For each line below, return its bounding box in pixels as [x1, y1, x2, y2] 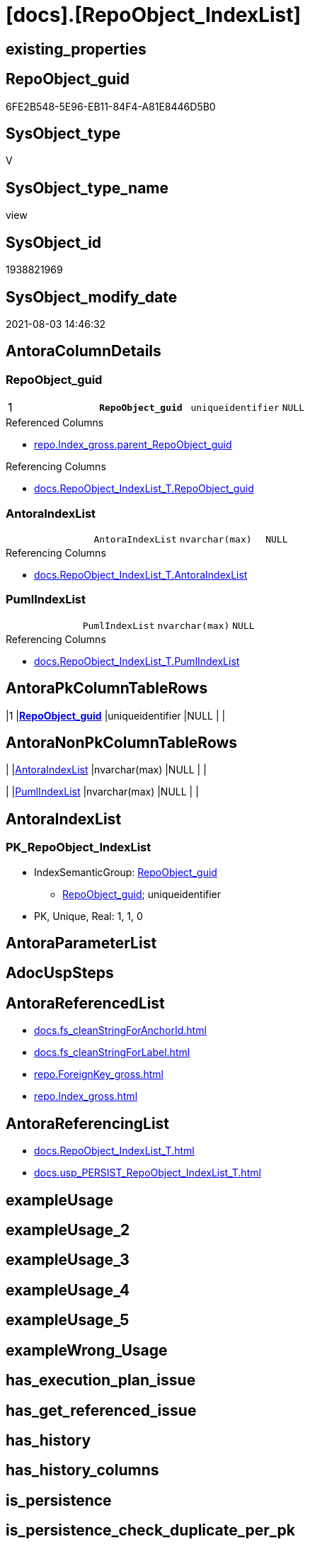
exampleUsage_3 [6, 1251, 130, 1269]
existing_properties [6, 40, 147, 58]
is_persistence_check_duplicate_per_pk [6, 1521, 295, 1540]
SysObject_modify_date [6, 288, 178, 306]
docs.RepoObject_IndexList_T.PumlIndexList [34, 654, 240, 667]
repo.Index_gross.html [34, 1090, 138, 1103]
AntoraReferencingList [6, 1114, 170, 1133]
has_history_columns [6, 1461, 159, 1480]
